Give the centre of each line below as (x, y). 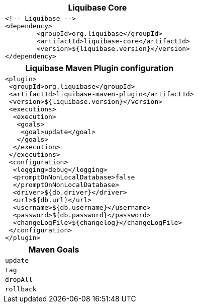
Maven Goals (54, 250)
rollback (21, 289)
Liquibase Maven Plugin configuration (100, 68)
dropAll (19, 280)
